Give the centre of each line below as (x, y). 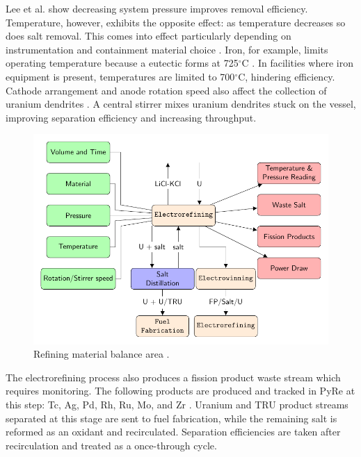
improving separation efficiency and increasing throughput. (131, 117)
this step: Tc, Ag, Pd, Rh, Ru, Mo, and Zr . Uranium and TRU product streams (177, 405)
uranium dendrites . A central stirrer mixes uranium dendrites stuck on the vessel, (181, 104)
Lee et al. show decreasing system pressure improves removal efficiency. (157, 8)
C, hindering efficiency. (287, 76)
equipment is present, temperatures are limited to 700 (120, 76)
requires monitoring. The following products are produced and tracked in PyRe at (180, 391)
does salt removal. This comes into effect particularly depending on (149, 36)
